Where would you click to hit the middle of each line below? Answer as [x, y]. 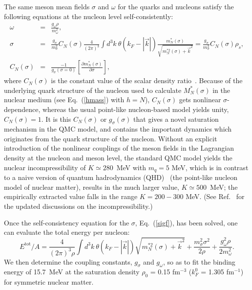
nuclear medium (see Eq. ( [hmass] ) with [64, 100]
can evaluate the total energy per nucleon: [67, 232]
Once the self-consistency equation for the [67, 222]
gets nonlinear [200, 100]
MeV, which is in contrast [210, 167]
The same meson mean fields [47, 6]
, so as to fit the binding [199, 261]
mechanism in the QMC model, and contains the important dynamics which [118, 129]
